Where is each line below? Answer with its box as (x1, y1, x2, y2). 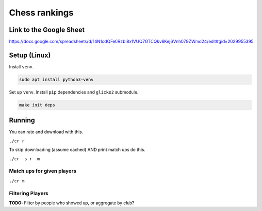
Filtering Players (9, 190, 49, 196)
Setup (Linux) (9, 51, 51, 59)
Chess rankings (9, 7, 74, 18)
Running (9, 116, 35, 124)
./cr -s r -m (9, 156, 40, 162)
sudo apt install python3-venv (19, 76, 94, 82)
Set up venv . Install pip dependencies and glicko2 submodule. (9, 89, 139, 95)
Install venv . (9, 63, 34, 70)
